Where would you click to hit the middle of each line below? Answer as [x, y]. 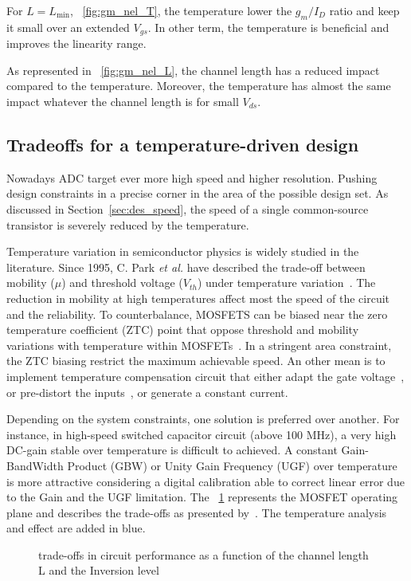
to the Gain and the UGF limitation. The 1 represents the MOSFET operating [202, 497]
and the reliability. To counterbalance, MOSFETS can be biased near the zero [197, 314]
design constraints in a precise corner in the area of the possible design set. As [198, 193]
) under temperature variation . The [286, 283]
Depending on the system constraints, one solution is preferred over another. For [203, 419]
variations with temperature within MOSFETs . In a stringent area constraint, [199, 345]
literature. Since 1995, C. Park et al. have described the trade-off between [186, 267]
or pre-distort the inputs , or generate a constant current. [147, 392]
